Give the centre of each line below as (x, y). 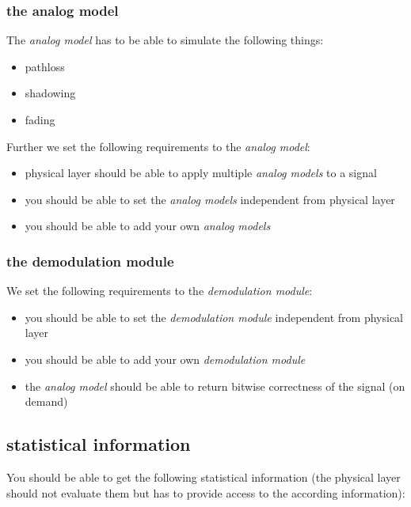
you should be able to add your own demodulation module (165, 359)
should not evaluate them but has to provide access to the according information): (206, 492)
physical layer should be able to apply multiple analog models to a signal (201, 173)
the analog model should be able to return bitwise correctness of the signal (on (215, 386)
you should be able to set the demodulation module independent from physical (214, 317)
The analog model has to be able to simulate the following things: (165, 40)
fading (40, 119)
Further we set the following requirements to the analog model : (158, 146)
